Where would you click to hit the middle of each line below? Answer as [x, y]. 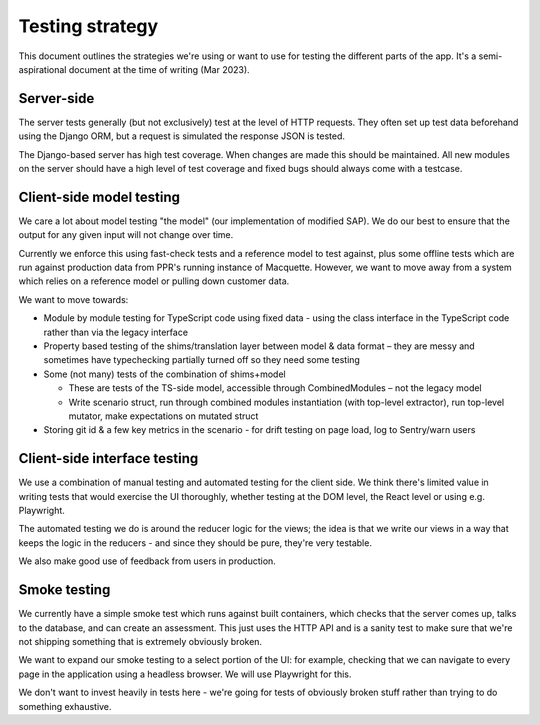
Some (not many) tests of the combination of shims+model [164, 374]
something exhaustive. [65, 706]
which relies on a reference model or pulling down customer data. [154, 281]
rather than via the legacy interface [116, 332]
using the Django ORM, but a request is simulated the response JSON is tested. [181, 136]
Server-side [56, 98]
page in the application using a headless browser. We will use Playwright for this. [185, 674]
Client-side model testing [99, 196]
